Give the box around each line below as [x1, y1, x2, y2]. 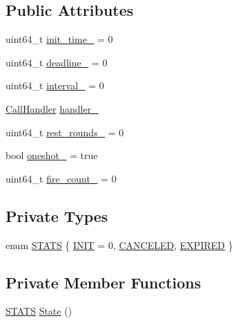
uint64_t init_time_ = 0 [6, 32, 113, 46]
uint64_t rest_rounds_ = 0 [6, 124, 124, 139]
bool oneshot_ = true [6, 148, 98, 163]
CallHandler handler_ [6, 101, 99, 116]
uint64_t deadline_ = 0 [6, 55, 108, 69]
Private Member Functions [6, 271, 201, 293]
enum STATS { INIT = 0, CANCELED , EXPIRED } [6, 237, 233, 252]
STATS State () [6, 304, 72, 318]
